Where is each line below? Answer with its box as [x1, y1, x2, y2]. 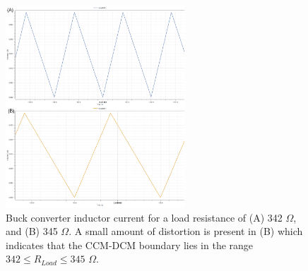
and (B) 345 [6, 224, 58, 239]
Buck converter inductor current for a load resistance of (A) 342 [6, 210, 283, 224]
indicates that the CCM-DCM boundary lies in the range [6, 237, 254, 252]
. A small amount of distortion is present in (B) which [69, 224, 303, 239]
